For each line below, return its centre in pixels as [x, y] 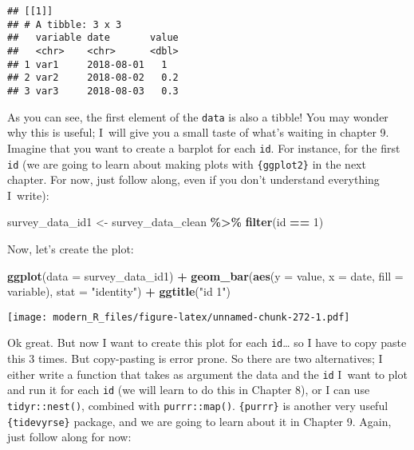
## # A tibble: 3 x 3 [65, 24]
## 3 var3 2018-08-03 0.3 [93, 91]
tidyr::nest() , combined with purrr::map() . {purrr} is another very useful [198, 405]
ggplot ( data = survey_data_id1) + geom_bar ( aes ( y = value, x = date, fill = [205, 275]
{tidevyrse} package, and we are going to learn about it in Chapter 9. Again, [199, 421]
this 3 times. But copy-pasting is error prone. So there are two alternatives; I [195, 358]
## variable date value [93, 38]
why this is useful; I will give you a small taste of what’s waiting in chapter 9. [198, 132]
